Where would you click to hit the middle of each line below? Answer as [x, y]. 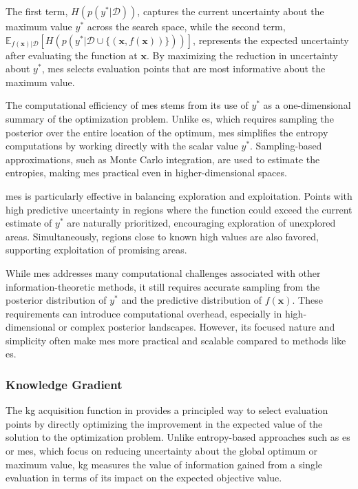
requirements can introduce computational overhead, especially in [144, 313]
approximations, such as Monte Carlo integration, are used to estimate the [163, 159]
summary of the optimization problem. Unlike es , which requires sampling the [170, 118]
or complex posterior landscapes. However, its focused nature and [197, 327]
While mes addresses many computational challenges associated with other [163, 272]
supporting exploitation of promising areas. [96, 250]
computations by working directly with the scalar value [122, 146]
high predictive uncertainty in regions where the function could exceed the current [179, 209]
